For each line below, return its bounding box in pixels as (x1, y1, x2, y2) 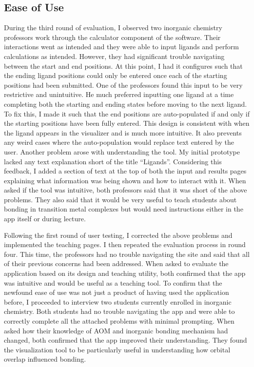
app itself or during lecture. (4, 213, 86, 224)
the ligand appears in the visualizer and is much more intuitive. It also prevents (4, 127, 242, 137)
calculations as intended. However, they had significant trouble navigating (4, 51, 225, 61)
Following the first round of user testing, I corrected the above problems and (4, 230, 233, 240)
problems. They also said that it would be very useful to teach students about (4, 194, 237, 204)
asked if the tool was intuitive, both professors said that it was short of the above (4, 185, 247, 195)
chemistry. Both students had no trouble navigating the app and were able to (4, 306, 235, 316)
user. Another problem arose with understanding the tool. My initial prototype (4, 146, 240, 156)
